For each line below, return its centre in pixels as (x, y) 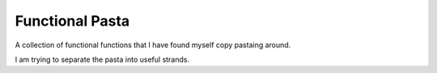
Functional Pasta (72, 21)
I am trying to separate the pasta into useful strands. (102, 59)
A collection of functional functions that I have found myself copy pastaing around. (153, 45)
